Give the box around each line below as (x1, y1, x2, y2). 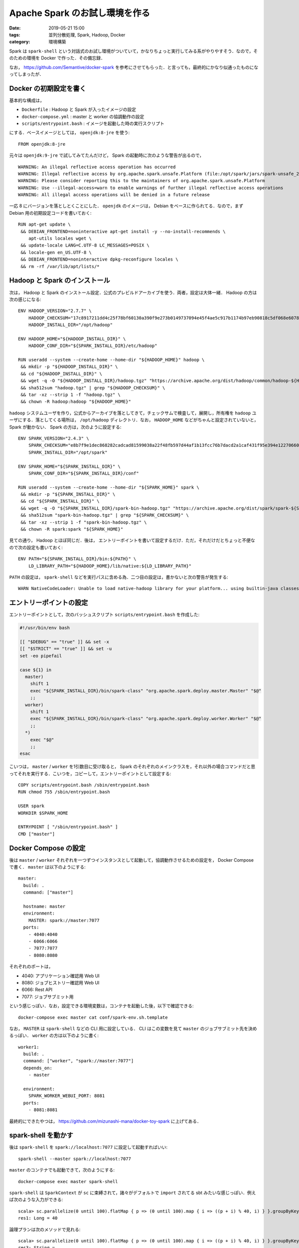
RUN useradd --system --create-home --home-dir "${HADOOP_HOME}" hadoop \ (18, 357, 205, 363)
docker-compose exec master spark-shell (18, 1179, 118, 1184)
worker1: (18, 1044, 39, 1050)
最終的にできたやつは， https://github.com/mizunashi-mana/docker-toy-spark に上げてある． (9, 1118, 202, 1124)
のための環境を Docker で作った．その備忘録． (9, 55, 106, 61)
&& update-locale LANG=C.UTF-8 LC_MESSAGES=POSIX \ (20, 243, 149, 248)
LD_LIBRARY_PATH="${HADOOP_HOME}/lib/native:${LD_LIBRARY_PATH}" (28, 563, 192, 569)
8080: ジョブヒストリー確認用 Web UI (21, 979, 100, 985)
